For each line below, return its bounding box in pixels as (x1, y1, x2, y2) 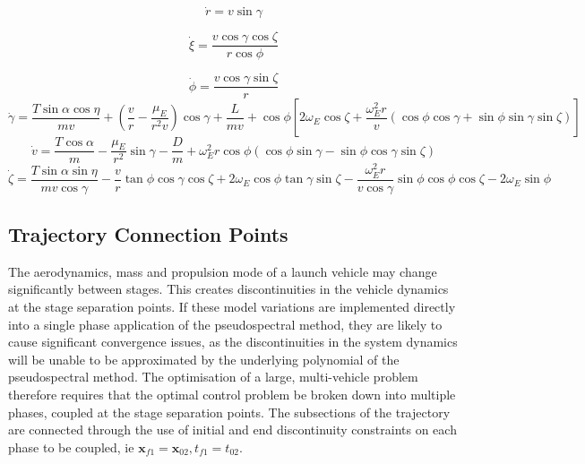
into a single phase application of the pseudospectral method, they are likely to (8, 314, 443, 333)
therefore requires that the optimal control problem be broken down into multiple (8, 385, 456, 404)
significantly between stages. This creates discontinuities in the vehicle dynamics (8, 279, 449, 298)
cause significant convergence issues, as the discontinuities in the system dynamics (8, 332, 458, 351)
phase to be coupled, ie (8, 437, 134, 456)
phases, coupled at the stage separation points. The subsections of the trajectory (8, 402, 451, 421)
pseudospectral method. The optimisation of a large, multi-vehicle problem (8, 367, 418, 386)
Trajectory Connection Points (8, 220, 288, 248)
